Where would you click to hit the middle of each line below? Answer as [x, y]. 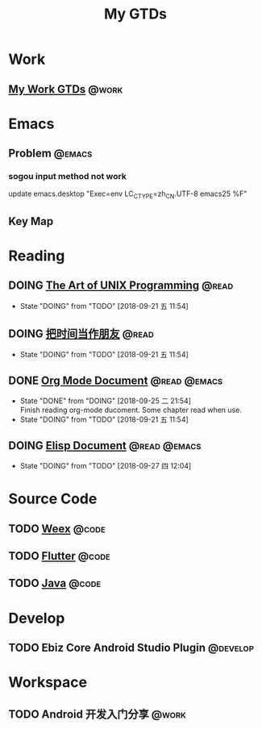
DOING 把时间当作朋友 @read [81, 334]
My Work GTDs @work [66, 89]
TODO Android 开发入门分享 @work [98, 714]
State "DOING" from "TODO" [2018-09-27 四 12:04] [106, 466]
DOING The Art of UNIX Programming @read [121, 286]
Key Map [31, 221]
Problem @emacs [50, 154]
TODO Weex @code [57, 529]
